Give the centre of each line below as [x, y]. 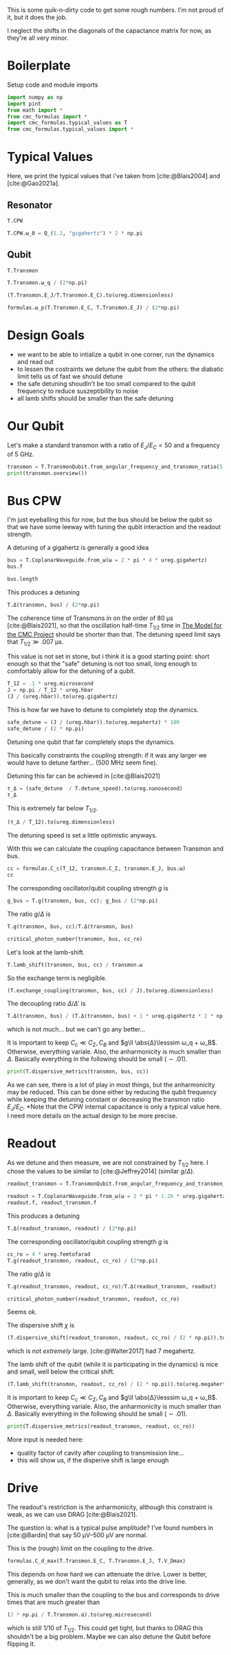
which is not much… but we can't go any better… [76, 1029]
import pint [24, 104]
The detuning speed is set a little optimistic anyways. [82, 835]
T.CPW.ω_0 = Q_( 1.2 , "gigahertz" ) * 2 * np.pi [75, 233]
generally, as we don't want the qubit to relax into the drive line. [97, 1581]
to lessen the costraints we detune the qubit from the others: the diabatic [120, 369]
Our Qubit [35, 426]
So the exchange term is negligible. [57, 978]
